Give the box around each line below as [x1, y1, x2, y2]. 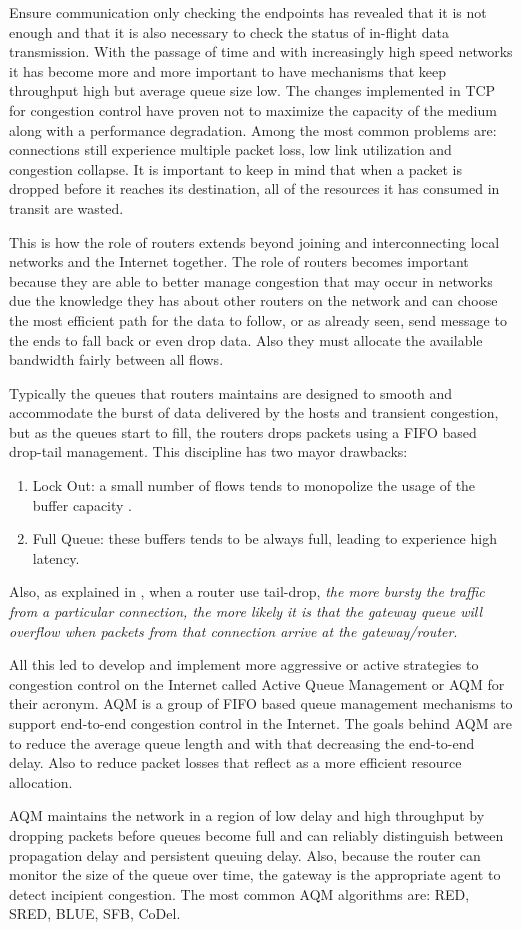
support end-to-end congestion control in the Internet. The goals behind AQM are [9, 713, 512, 733]
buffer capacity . [32, 494, 133, 515]
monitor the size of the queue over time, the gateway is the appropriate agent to [9, 864, 501, 885]
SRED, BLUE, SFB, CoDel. [9, 903, 181, 924]
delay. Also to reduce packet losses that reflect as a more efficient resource [9, 752, 462, 773]
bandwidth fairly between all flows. [9, 349, 224, 370]
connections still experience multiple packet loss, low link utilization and [9, 139, 452, 160]
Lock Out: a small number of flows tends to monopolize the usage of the [32, 475, 476, 496]
